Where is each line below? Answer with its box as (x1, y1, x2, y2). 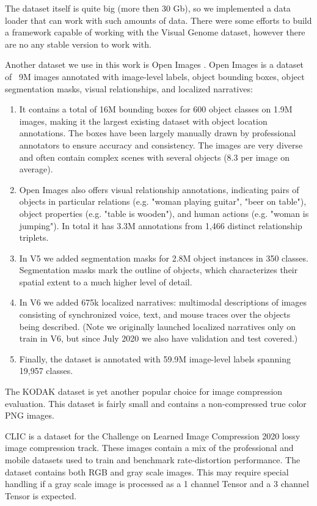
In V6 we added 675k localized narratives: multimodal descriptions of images (19, 296, 307, 309)
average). (19, 163, 53, 175)
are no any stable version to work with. (5, 37, 151, 50)
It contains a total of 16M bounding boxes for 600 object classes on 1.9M (19, 103, 293, 116)
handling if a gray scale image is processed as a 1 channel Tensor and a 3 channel (5, 477, 309, 490)
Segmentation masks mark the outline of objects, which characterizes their (19, 263, 298, 276)
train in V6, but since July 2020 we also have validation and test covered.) (19, 332, 298, 345)
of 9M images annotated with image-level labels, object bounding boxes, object (5, 70, 305, 82)
